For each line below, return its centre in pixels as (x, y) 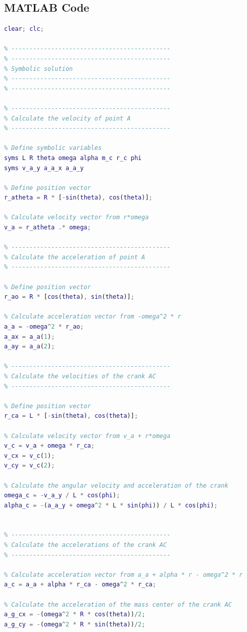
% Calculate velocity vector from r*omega (77, 218)
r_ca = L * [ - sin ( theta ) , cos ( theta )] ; (71, 416)
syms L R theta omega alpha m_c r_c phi (73, 158)
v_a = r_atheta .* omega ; (47, 228)
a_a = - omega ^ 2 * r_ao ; (44, 327)
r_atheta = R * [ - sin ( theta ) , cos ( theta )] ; (78, 198)
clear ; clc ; (24, 29)
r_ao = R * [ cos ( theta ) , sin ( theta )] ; (69, 297)
